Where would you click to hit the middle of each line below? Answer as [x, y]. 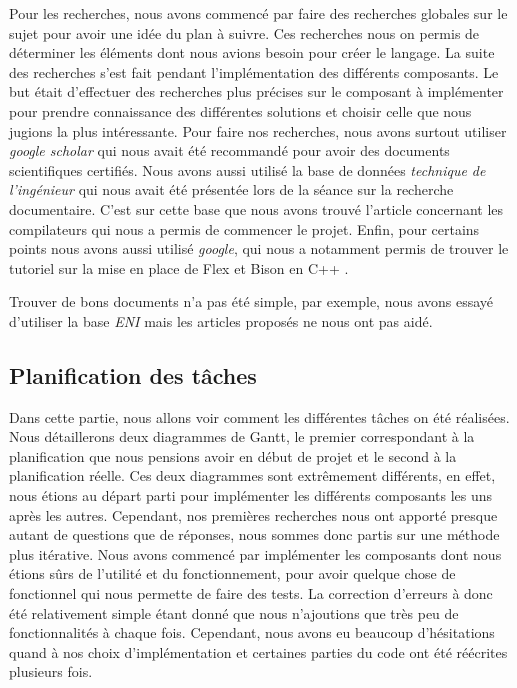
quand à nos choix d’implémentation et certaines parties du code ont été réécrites [258, 651]
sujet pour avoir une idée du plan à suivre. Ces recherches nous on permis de [244, 32]
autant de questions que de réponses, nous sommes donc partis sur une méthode [254, 534]
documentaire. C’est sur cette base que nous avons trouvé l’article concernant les [256, 208]
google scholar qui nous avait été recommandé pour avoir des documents [229, 150]
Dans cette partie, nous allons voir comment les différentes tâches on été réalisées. [259, 416]
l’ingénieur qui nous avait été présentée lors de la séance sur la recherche [231, 189]
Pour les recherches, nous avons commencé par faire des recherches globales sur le [258, 13]
